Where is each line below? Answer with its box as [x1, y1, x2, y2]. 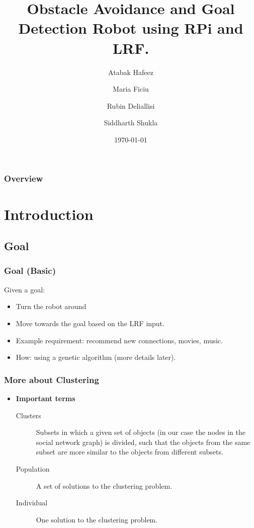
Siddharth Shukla [104, 117, 158, 128]
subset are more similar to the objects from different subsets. [36, 446, 223, 457]
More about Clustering [4, 373, 99, 386]
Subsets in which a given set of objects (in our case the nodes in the [36, 427, 245, 437]
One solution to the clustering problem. [36, 514, 158, 524]
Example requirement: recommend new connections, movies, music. [16, 335, 223, 345]
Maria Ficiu [113, 84, 149, 94]
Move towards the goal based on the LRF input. [16, 318, 164, 328]
